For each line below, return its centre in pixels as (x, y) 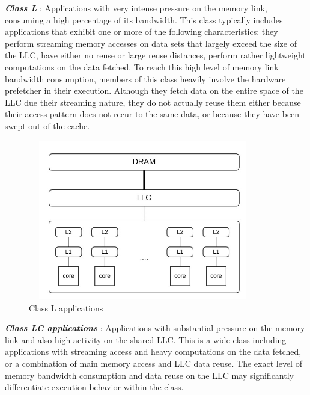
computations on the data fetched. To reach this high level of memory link (142, 66)
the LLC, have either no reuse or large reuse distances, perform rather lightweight (155, 55)
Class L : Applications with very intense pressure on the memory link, (136, 8)
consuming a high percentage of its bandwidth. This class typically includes (144, 20)
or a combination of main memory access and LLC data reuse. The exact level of (153, 363)
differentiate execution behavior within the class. (94, 387)
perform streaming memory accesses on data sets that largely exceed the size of (151, 43)
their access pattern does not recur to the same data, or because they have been (152, 114)
